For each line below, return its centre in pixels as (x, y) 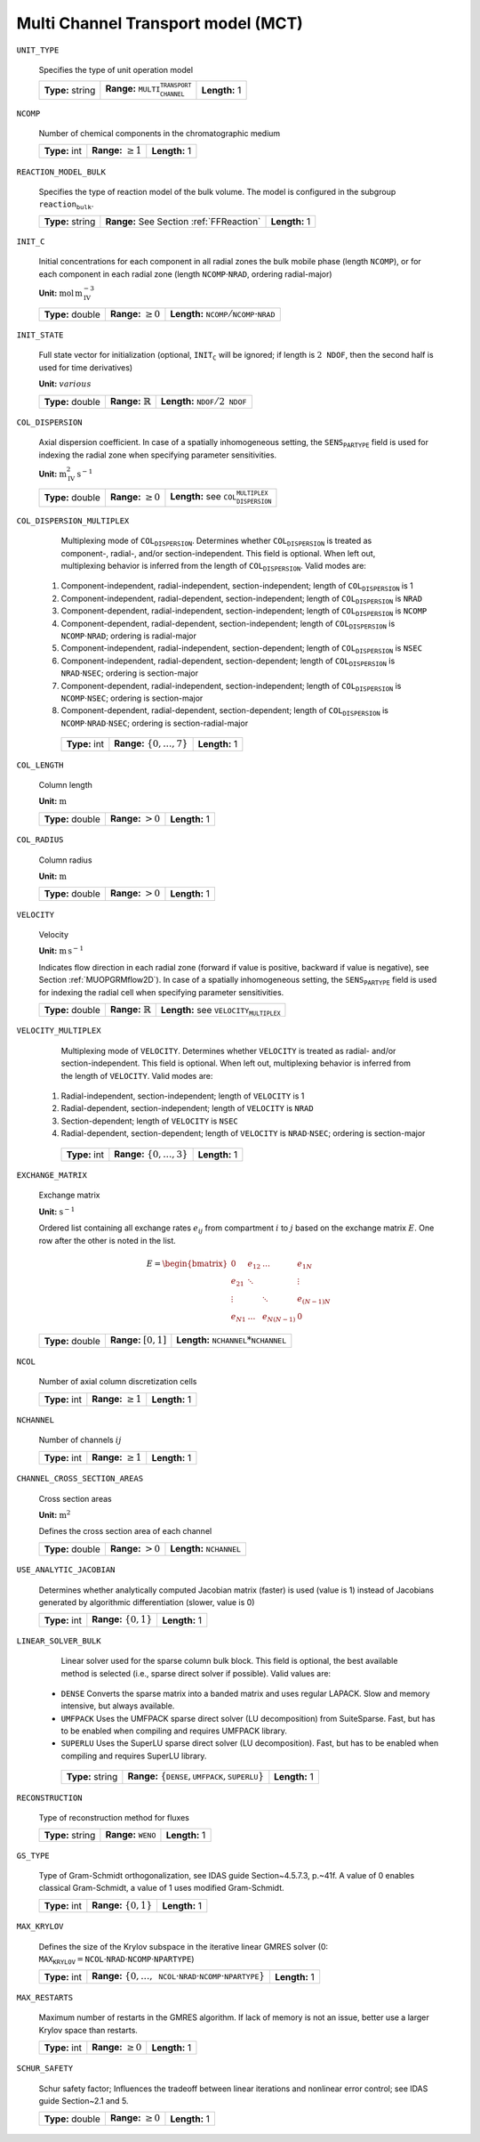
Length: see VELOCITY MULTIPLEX (220, 1010)
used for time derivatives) (86, 367)
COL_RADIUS (40, 840)
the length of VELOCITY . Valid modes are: (137, 1075)
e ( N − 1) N (313, 1300)
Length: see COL (204, 496)
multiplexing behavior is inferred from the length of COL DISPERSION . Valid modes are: (213, 567)
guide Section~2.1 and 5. (84, 2101)
